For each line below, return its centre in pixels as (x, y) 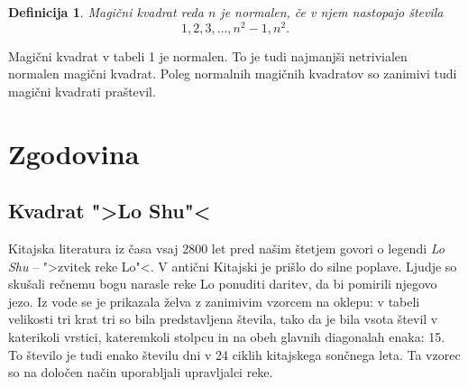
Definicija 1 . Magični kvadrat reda (106, 12)
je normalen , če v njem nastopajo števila (332, 12)
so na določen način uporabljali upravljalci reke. (141, 372)
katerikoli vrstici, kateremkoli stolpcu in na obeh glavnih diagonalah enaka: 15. (227, 336)
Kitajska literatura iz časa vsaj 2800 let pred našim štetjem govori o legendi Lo (226, 249)
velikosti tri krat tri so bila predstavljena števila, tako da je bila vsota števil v (223, 319)
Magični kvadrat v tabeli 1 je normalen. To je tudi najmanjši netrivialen (208, 55)
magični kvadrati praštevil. (82, 91)
